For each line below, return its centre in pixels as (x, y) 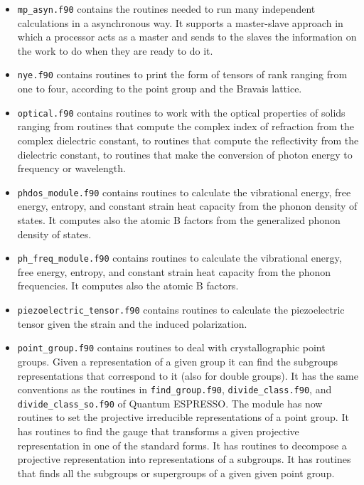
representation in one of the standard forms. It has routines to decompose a (182, 445)
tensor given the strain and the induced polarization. (132, 323)
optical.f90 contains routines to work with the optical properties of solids (181, 112)
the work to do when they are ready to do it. (115, 50)
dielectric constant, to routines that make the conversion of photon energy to (185, 154)
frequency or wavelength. (71, 168)
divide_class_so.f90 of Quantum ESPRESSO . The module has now (170, 403)
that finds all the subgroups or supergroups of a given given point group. (176, 473)
